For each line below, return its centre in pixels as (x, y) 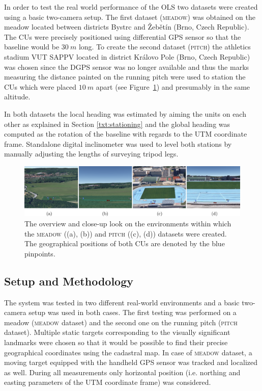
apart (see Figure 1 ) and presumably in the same (173, 86)
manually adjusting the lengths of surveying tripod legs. (91, 154)
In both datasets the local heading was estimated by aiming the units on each (125, 113)
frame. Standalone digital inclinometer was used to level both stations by (118, 144)
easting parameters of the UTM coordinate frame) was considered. (108, 382)
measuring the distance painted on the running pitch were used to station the (125, 77)
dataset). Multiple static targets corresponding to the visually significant (117, 332)
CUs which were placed (40, 86)
